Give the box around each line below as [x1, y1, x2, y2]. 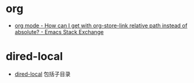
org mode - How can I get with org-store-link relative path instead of [14, 22, 188, 29]
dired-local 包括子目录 [14, 70, 71, 78]
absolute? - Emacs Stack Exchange [14, 28, 104, 35]
